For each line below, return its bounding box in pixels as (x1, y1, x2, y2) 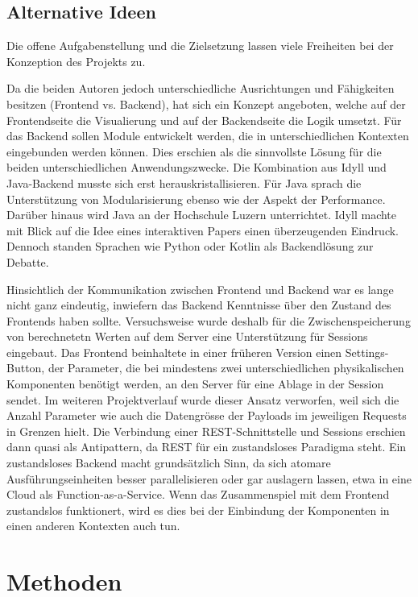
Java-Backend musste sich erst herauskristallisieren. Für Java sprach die (6, 174, 362, 191)
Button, (6, 359, 45, 376)
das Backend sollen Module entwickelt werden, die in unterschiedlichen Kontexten (6, 127, 409, 144)
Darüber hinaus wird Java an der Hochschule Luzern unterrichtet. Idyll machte (6, 206, 397, 223)
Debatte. (6, 253, 49, 270)
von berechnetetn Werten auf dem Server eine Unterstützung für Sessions (6, 328, 368, 345)
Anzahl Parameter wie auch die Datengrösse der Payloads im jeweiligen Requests (6, 407, 407, 424)
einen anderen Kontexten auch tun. (6, 517, 180, 534)
